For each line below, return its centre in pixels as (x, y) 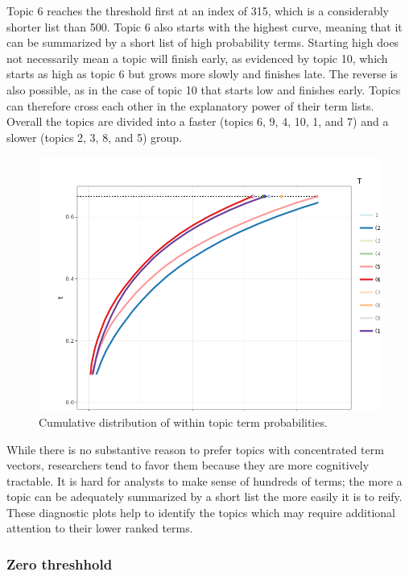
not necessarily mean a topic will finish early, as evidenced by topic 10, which (197, 58)
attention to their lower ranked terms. (100, 528)
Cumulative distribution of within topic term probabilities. (183, 422)
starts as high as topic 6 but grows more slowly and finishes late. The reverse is (202, 74)
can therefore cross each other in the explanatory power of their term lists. (190, 105)
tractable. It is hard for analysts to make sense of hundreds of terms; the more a (204, 480)
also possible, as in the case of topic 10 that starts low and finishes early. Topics (204, 89)
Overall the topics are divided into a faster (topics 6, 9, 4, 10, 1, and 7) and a (198, 121)
